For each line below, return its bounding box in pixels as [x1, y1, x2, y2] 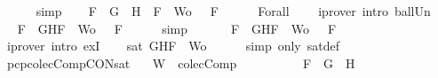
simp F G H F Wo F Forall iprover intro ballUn [36, 2, 431, 19]
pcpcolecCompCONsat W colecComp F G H [6, 53, 355, 72]
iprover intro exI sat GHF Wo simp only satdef [6, 36, 339, 55]
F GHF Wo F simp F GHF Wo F [17, 19, 337, 37]
